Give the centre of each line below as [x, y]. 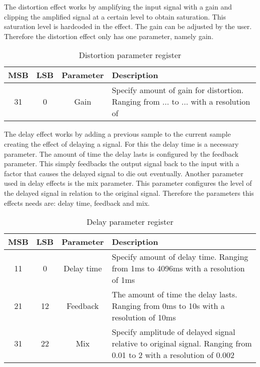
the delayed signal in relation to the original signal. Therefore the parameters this [129, 193]
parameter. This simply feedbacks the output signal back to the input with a [122, 163]
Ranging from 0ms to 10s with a [168, 306]
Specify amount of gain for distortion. [178, 90]
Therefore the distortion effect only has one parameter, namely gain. [109, 36]
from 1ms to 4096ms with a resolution [178, 268]
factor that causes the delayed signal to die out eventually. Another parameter [124, 173]
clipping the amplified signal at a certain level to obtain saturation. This [115, 16]
